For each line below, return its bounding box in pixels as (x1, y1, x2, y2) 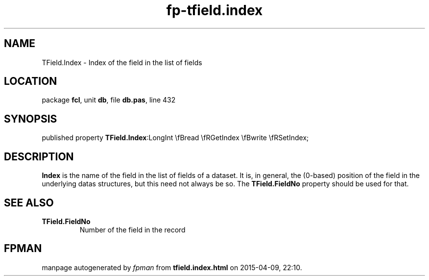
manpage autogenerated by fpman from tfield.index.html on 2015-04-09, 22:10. (42, 263, 302, 272)
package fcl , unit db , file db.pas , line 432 (42, 96, 176, 104)
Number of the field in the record (79, 225, 186, 234)
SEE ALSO (4, 196, 54, 209)
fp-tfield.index (166, 2, 263, 19)
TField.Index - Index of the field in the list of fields (42, 58, 202, 67)
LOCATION (4, 75, 57, 88)
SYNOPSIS (4, 112, 57, 125)
